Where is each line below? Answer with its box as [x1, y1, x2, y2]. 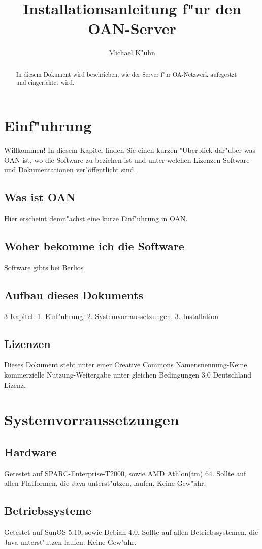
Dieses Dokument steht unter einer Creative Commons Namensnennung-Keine [4, 359, 247, 370]
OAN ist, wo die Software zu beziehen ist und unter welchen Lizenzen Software [4, 154, 250, 165]
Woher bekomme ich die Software [4, 238, 184, 253]
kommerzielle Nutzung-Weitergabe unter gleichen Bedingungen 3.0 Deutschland [4, 369, 252, 380]
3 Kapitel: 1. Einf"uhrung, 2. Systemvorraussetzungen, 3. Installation [4, 310, 219, 321]
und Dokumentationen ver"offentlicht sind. [4, 164, 136, 175]
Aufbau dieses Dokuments [4, 286, 143, 302]
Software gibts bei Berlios [4, 262, 84, 272]
